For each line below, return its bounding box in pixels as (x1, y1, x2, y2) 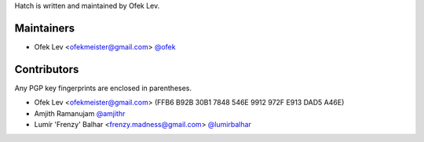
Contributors (14, 63, 79, 76)
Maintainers (14, 21, 75, 35)
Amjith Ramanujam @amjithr (34, 108, 126, 118)
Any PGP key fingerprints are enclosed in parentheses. (14, 83, 192, 93)
